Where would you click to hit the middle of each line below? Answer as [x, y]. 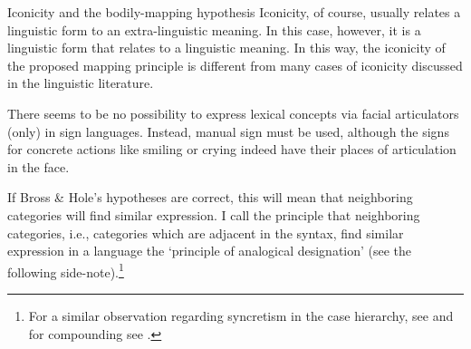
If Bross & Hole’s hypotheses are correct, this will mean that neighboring [210, 197]
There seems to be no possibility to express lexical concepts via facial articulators [233, 113]
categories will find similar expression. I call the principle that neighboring [214, 214]
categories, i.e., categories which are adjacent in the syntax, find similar [206, 233]
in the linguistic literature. [81, 83]
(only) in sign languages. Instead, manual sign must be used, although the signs [228, 131]
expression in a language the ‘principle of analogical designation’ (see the [210, 251]
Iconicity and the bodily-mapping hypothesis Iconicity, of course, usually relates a [234, 12]
